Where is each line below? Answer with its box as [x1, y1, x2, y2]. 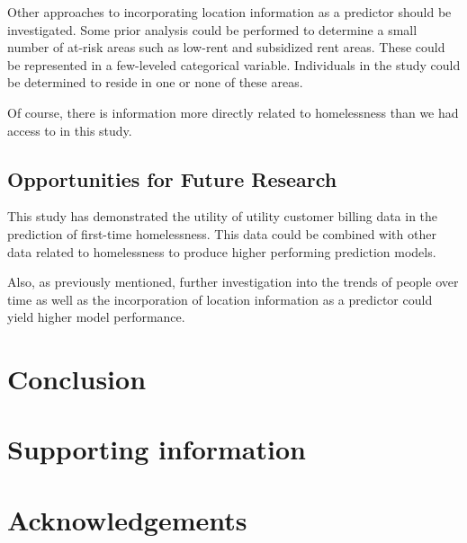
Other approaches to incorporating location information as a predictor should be [7, 3, 452, 21]
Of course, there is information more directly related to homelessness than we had [7, 102, 459, 121]
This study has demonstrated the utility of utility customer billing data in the [7, 207, 438, 226]
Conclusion [7, 361, 147, 397]
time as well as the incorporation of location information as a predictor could [7, 289, 433, 308]
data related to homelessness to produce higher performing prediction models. [7, 242, 436, 261]
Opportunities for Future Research [7, 165, 337, 192]
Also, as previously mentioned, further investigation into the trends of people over [7, 272, 459, 291]
